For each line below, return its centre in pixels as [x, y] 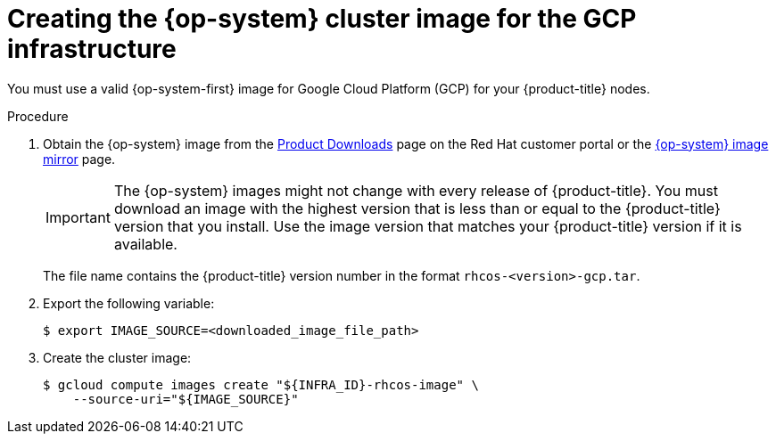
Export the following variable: [129, 303]
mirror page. [79, 159]
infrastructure [92, 49]
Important [78, 217]
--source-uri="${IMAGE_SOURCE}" [186, 399]
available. [145, 244]
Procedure [38, 116]
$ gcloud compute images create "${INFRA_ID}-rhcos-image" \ [261, 384]
